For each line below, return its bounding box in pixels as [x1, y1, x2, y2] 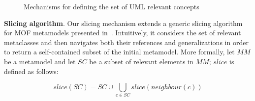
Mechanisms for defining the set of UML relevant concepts [24, 1, 199, 11]
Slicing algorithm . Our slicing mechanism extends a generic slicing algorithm [4, 18, 243, 28]
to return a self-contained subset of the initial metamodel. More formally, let [4, 47, 235, 57]
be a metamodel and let [4, 56, 76, 66]
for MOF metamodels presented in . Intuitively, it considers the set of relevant [4, 27, 241, 38]
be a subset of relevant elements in [89, 56, 193, 66]
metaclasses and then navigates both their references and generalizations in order [4, 37, 249, 47]
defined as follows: [4, 66, 59, 76]
